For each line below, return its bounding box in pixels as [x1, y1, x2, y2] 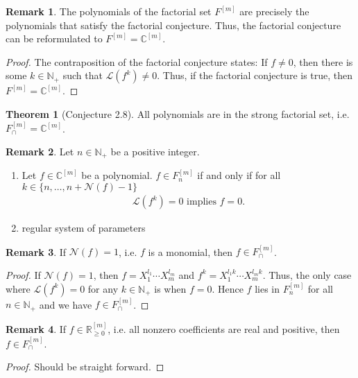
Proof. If [6, 267, 41, 282]
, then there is [293, 54, 353, 69]
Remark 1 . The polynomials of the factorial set [6, 4, 212, 18]
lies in [255, 281, 280, 295]
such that [62, 68, 103, 83]
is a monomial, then [148, 244, 232, 259]
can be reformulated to [6, 31, 103, 46]
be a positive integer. [110, 144, 200, 158]
